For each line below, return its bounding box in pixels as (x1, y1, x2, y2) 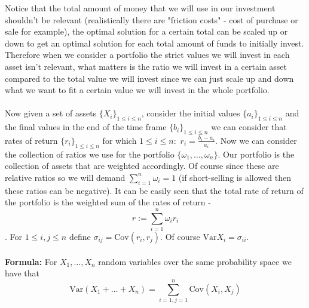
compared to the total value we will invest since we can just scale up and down (5, 72, 294, 84)
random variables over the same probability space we (98, 255, 292, 267)
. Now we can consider (215, 134, 297, 146)
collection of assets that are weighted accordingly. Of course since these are (5, 159, 279, 172)
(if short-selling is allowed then (178, 171, 291, 183)
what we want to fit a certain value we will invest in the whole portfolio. (5, 84, 270, 96)
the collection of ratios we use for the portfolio (5, 147, 175, 160)
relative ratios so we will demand (5, 171, 126, 183)
